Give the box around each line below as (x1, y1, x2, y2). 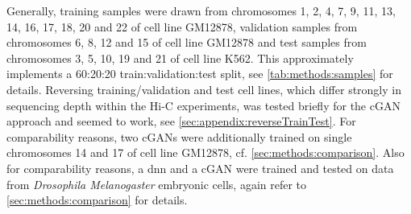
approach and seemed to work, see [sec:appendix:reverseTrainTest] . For (6, 113, 356, 130)
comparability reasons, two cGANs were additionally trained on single (6, 128, 352, 145)
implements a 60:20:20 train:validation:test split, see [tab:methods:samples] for (6, 65, 393, 82)
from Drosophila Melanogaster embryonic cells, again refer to (6, 175, 307, 192)
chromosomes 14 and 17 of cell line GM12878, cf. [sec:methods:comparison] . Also (6, 144, 405, 161)
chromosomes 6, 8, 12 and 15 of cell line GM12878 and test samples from (6, 34, 367, 51)
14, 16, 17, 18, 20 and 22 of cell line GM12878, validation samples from (6, 18, 358, 35)
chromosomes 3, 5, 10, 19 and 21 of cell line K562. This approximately (6, 49, 354, 66)
